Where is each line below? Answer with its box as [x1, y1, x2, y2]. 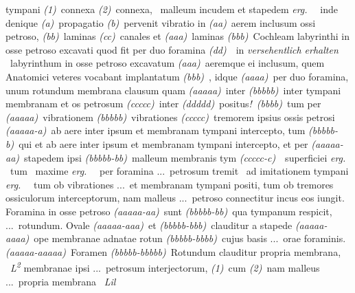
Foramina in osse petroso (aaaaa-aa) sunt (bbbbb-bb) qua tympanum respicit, [5, 204, 332, 218]
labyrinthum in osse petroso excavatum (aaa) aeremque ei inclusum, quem [10, 56, 325, 70]
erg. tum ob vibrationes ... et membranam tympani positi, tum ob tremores [5, 177, 334, 191]
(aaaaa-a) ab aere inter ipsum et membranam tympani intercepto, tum [5, 123, 306, 138]
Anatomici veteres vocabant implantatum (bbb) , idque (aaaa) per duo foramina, [5, 69, 349, 83]
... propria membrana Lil [5, 274, 116, 288]
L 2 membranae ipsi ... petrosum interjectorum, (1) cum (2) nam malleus [10, 259, 320, 274]
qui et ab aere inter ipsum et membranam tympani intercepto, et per [19, 136, 308, 151]
